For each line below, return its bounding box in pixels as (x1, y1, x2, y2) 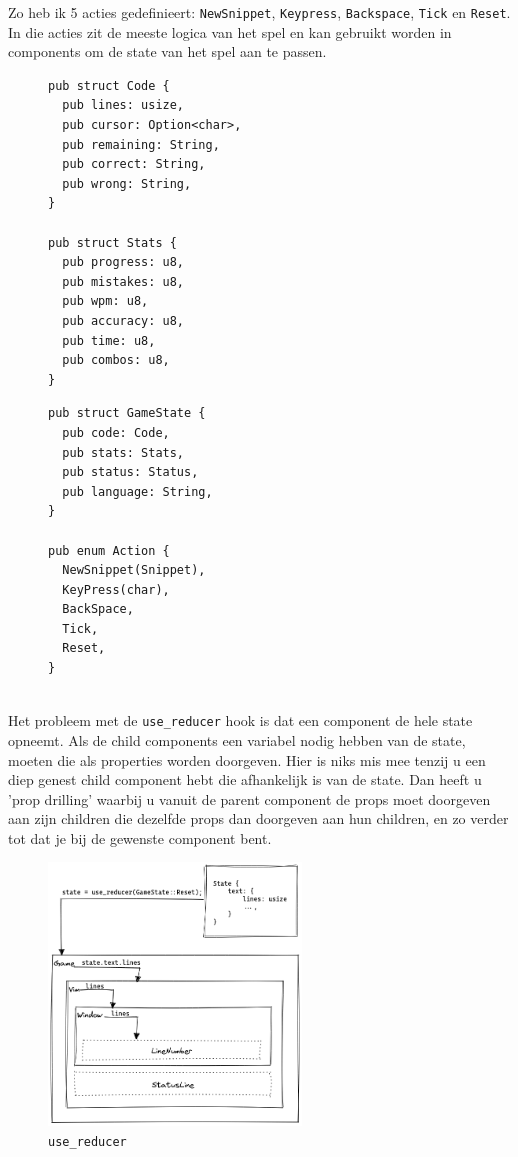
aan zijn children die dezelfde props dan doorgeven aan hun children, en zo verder (8, 808, 509, 829)
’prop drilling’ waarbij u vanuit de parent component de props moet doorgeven (8, 788, 491, 809)
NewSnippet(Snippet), (62, 563, 206, 578)
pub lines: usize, (62, 98, 185, 113)
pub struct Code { (48, 78, 170, 93)
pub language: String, (62, 484, 213, 499)
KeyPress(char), (62, 582, 170, 597)
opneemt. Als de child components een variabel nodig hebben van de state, (8, 729, 466, 750)
